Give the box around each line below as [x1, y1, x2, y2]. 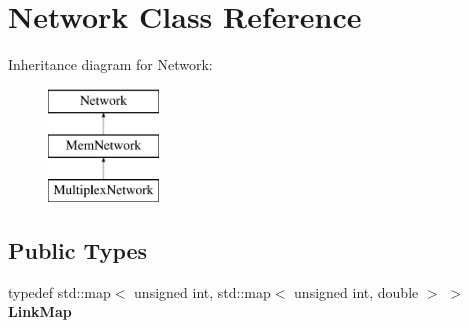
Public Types [8, 235, 148, 266]
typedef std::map [8, 281, 111, 302]
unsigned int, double [294, 281, 419, 302]
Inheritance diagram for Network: [8, 54, 213, 75]
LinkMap [8, 301, 72, 322]
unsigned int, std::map [134, 281, 271, 302]
